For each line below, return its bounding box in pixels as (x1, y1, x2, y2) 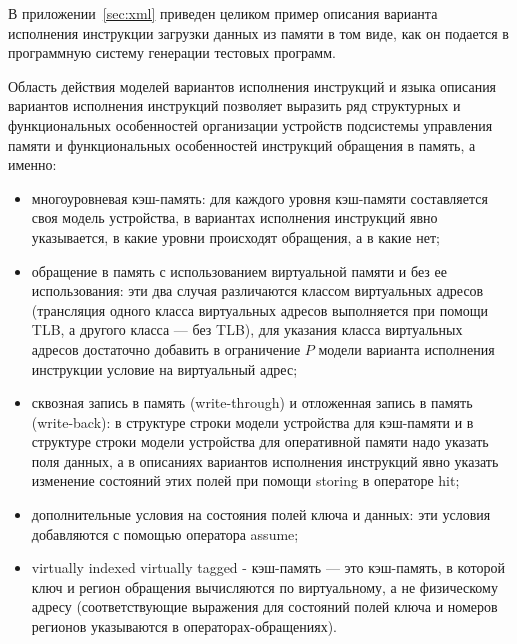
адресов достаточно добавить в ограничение (31, 338, 301, 359)
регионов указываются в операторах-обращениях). (31, 616, 338, 637)
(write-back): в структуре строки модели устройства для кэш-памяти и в (31, 411, 474, 432)
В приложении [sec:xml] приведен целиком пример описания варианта (8, 3, 438, 23)
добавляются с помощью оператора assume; (31, 523, 299, 544)
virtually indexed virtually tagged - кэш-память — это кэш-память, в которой (31, 557, 505, 578)
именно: (8, 154, 57, 175)
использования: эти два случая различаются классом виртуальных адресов (31, 280, 484, 301)
